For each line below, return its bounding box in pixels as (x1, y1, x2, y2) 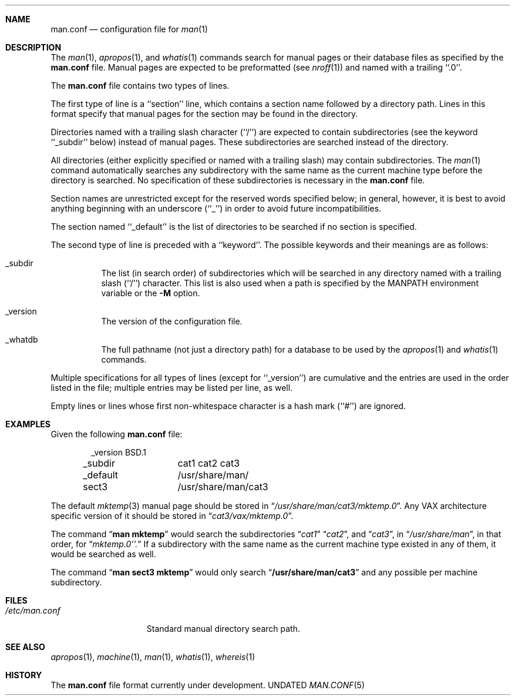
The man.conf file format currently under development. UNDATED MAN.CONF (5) (51, 680, 365, 690)
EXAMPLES (5, 419, 51, 429)
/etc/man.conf (5, 605, 60, 615)
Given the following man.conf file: (51, 429, 183, 439)
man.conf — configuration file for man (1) (51, 24, 208, 34)
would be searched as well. (51, 549, 156, 559)
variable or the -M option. (101, 288, 200, 298)
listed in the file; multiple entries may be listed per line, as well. (51, 383, 293, 393)
